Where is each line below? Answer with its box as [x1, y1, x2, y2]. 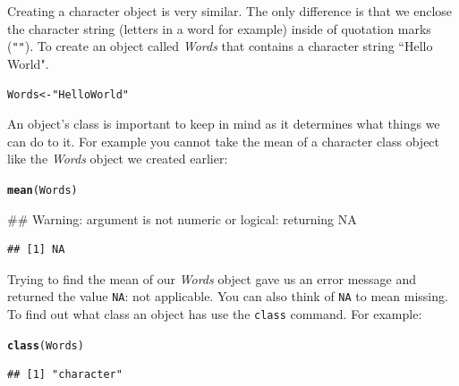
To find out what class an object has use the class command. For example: [7, 304, 422, 323]
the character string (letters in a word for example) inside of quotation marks [7, 19, 431, 38]
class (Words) [7, 339, 84, 352]
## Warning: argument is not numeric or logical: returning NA [7, 209, 357, 228]
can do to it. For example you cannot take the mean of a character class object [7, 131, 440, 150]
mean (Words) [7, 183, 78, 197]
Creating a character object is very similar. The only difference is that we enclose [7, 2, 453, 20]
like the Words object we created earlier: [7, 149, 228, 168]
